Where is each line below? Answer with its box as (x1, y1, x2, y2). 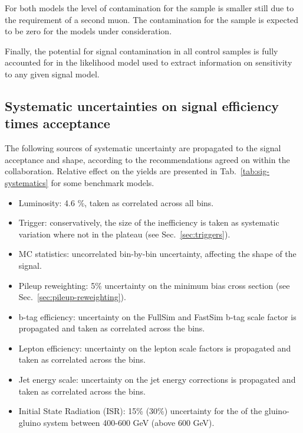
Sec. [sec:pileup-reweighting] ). (18, 291, 126, 303)
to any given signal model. (5, 67, 100, 80)
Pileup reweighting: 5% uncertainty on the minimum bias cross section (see (18, 279, 290, 291)
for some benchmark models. (51, 176, 154, 188)
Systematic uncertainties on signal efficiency (5, 96, 279, 115)
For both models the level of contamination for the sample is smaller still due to (5, 2, 294, 14)
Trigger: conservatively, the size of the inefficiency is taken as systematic (18, 216, 279, 229)
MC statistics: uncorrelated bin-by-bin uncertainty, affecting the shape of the (18, 248, 297, 260)
